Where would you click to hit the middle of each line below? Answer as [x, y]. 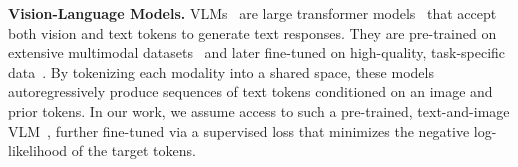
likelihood [38, 150]
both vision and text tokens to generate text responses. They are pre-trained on [252, 32]
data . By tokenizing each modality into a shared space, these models [221, 71]
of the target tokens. [133, 150]
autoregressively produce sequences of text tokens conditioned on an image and [250, 91]
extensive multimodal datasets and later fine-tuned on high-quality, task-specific [257, 52]
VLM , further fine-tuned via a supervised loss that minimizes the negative [239, 130]
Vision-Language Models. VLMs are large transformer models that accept [252, 13]
